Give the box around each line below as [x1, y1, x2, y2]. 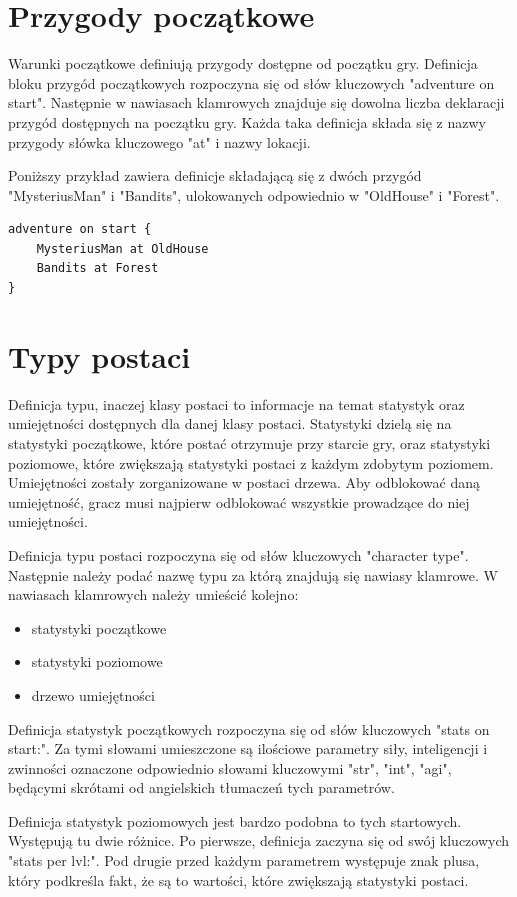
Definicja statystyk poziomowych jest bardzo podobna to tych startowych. [8, 810, 462, 831]
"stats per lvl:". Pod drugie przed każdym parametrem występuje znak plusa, [8, 850, 480, 871]
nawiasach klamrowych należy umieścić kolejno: [8, 584, 299, 605]
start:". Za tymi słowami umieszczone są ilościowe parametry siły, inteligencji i [8, 738, 488, 759]
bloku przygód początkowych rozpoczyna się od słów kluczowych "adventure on [8, 72, 495, 93]
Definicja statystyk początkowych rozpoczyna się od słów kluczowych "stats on [8, 718, 490, 739]
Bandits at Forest [36, 261, 159, 276]
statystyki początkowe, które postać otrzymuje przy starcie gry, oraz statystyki [8, 432, 491, 453]
